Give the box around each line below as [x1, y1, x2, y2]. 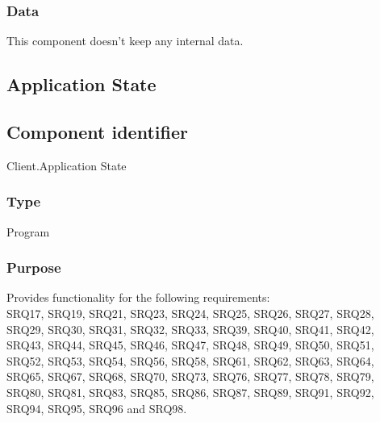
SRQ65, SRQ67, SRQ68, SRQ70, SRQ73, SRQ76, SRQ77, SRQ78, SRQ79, [6, 368, 374, 385]
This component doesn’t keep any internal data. [6, 32, 244, 49]
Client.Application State [6, 157, 127, 173]
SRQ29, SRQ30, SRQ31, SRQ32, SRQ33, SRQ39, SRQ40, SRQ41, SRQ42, [6, 320, 374, 337]
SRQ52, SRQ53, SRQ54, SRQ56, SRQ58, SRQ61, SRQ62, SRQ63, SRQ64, [6, 352, 374, 369]
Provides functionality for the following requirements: [6, 289, 270, 306]
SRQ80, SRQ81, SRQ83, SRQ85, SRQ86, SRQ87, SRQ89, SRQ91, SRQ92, [6, 383, 374, 400]
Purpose [6, 257, 61, 278]
